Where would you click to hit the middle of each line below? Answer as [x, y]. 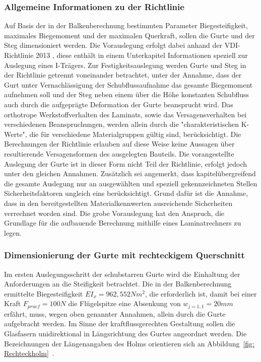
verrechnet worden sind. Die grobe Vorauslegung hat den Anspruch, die [114, 213]
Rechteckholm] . [29, 353]
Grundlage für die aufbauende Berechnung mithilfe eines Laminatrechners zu [123, 223]
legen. [13, 232]
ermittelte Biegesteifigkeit [44, 293]
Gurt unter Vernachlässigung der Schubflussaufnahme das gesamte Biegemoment [128, 84]
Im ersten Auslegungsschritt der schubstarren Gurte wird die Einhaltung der [122, 274]
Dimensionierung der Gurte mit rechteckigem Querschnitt [124, 255]
